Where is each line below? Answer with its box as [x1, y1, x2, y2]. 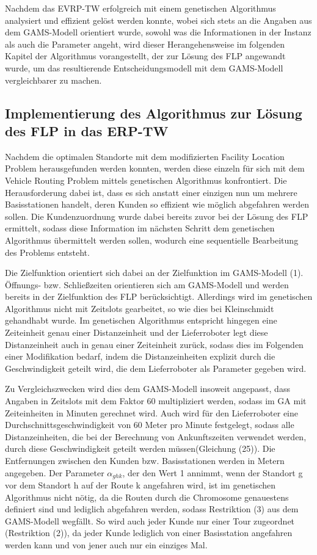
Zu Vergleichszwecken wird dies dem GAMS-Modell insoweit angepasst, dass [5, 382, 290, 395]
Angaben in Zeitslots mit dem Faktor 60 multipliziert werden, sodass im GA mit [5, 394, 307, 407]
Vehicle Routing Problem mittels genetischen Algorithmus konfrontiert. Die [5, 173, 287, 186]
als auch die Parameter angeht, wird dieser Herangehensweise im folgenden [5, 37, 285, 50]
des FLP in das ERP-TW [5, 121, 169, 140]
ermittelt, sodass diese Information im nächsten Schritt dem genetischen [5, 222, 275, 234]
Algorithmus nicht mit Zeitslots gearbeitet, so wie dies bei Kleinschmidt [5, 302, 274, 314]
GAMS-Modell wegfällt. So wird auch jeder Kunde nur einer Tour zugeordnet [5, 514, 295, 527]
